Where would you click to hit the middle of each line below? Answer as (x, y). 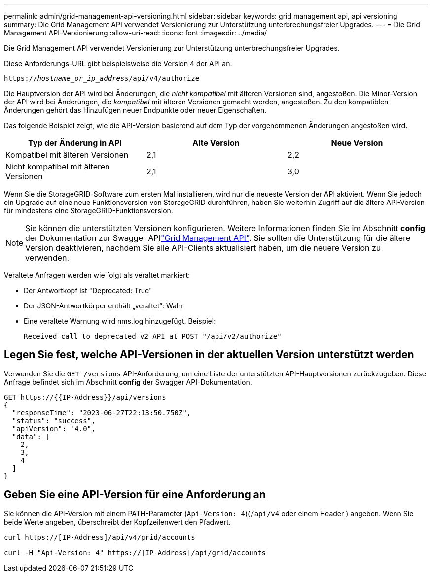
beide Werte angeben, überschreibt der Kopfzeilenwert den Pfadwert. (117, 522)
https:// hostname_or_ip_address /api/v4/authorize (102, 78)
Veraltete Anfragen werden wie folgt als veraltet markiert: (97, 275)
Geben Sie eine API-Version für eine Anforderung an (135, 495)
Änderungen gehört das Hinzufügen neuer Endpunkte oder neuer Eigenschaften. (135, 110)
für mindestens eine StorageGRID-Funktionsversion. (89, 211)
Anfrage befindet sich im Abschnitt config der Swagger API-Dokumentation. (128, 382)
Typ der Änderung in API (75, 143)
